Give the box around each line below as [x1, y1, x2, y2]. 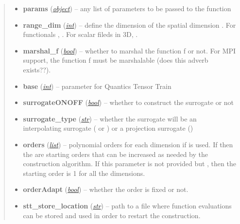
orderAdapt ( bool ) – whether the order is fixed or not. [23, 184, 189, 194]
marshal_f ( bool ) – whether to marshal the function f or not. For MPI [23, 45, 236, 55]
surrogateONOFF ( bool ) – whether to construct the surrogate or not [23, 97, 234, 107]
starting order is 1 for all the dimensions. [23, 168, 145, 178]
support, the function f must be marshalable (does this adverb [23, 55, 208, 65]
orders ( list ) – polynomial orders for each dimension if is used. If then [23, 139, 233, 149]
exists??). [23, 64, 51, 74]
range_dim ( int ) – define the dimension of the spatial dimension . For [23, 19, 236, 30]
